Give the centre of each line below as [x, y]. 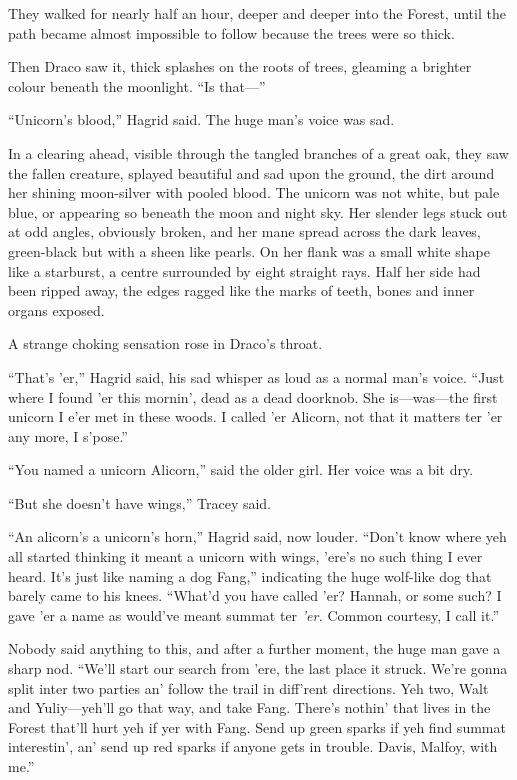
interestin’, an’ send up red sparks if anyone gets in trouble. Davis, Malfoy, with [253, 746]
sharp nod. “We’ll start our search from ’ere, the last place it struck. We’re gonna [258, 668]
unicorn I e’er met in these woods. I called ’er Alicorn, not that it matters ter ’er [255, 416]
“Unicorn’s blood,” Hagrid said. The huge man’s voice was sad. [201, 119]
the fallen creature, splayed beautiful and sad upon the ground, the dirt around [251, 172]
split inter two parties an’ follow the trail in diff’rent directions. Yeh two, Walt [248, 687]
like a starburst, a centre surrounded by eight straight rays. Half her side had [244, 270]
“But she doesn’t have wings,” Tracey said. [140, 502]
